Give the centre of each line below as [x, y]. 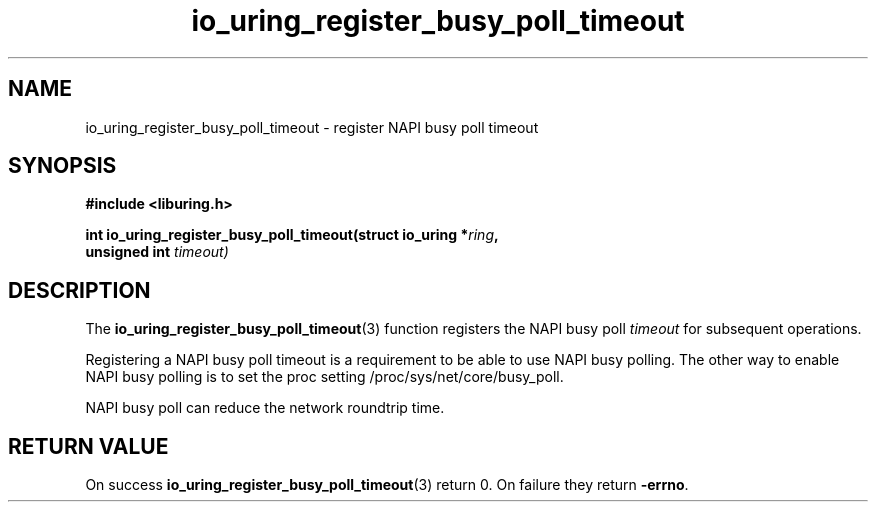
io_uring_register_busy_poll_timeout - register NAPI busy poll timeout [312, 127]
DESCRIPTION [79, 290]
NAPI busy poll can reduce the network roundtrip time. [265, 408]
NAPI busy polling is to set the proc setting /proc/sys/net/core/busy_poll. [324, 377]
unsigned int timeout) [157, 252]
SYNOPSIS [62, 166]
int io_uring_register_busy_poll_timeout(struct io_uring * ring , [292, 235]
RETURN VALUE [88, 446]
